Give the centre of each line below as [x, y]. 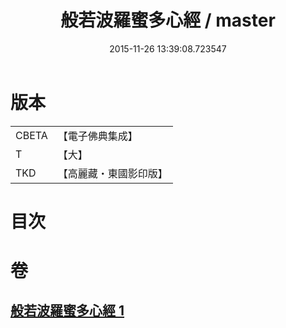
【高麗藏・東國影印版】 [112, 173]
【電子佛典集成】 [97, 136]
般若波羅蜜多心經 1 [67, 311]
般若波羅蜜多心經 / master [168, 20]
